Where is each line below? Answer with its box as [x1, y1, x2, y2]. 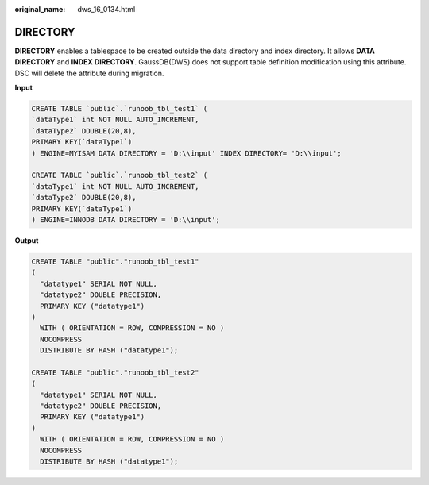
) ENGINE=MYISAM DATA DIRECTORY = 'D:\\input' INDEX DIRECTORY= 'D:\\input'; [31, 148, 342, 158]
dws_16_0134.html [77, 5, 136, 13]
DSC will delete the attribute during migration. [14, 68, 164, 78]
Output [14, 235, 39, 245]
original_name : [14, 5, 66, 13]
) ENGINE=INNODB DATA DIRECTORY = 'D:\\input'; [31, 215, 220, 224]
